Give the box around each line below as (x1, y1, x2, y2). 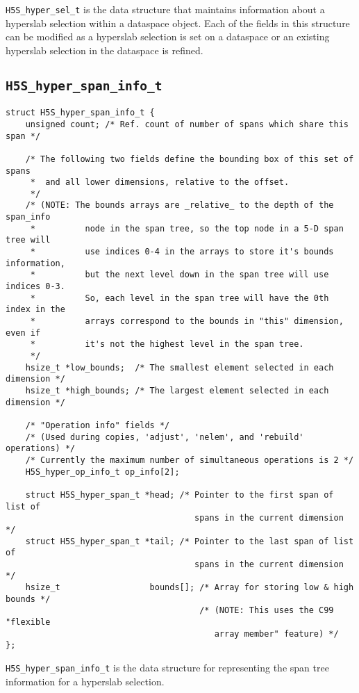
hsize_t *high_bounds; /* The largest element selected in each (25, 385, 329, 396)
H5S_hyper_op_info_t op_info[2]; (25, 466, 180, 477)
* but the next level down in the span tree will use (30, 270, 329, 280)
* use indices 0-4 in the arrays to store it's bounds (30, 247, 334, 257)
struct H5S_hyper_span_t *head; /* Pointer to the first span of (25, 489, 334, 500)
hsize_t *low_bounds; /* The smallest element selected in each (25, 362, 334, 373)
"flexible (6, 617, 51, 628)
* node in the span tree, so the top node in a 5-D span (30, 223, 344, 234)
